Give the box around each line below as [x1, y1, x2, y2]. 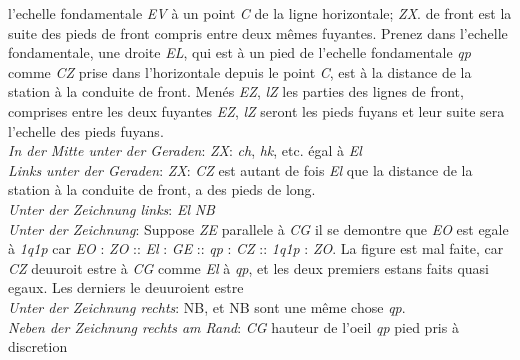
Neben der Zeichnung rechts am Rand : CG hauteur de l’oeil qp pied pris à [8, 316, 459, 337]
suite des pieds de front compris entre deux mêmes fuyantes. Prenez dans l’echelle [8, 22, 508, 43]
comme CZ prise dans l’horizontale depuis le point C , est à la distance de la [8, 61, 472, 82]
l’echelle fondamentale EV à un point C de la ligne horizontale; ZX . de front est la [8, 3, 512, 23]
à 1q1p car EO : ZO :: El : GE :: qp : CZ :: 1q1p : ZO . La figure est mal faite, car [8, 238, 504, 259]
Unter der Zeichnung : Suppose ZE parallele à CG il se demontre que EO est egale [8, 218, 509, 239]
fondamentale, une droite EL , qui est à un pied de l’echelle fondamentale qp [8, 42, 471, 63]
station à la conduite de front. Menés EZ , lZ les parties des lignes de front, [8, 81, 464, 102]
